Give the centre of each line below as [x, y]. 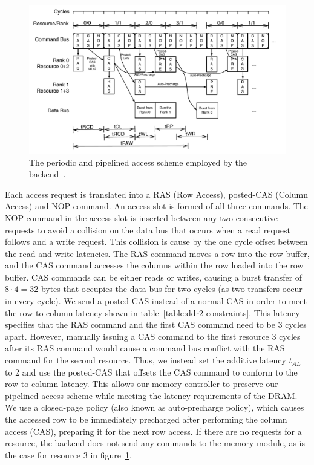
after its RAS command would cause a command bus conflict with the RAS [145, 348]
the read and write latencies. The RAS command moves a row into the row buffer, [157, 253]
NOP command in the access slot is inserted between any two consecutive [141, 217]
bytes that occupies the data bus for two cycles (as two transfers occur [172, 289]
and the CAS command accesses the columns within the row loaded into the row [154, 265]
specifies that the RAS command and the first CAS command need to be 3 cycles [156, 324]
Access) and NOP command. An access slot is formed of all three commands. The [156, 206]
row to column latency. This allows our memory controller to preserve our [142, 384]
